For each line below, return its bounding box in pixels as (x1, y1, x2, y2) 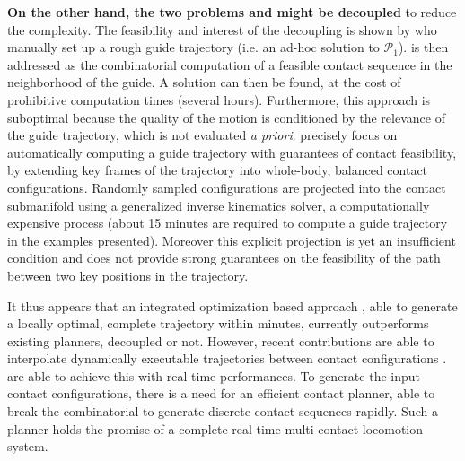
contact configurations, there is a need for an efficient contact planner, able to (7, 384, 435, 403)
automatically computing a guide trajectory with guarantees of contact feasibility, (7, 143, 457, 161)
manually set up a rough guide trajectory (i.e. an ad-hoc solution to (7, 38, 380, 57)
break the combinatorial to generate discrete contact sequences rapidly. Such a (7, 402, 438, 421)
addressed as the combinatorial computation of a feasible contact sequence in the (7, 55, 452, 74)
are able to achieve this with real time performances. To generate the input (7, 366, 420, 385)
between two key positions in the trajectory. (7, 265, 249, 284)
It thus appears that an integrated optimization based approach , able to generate (7, 296, 458, 315)
